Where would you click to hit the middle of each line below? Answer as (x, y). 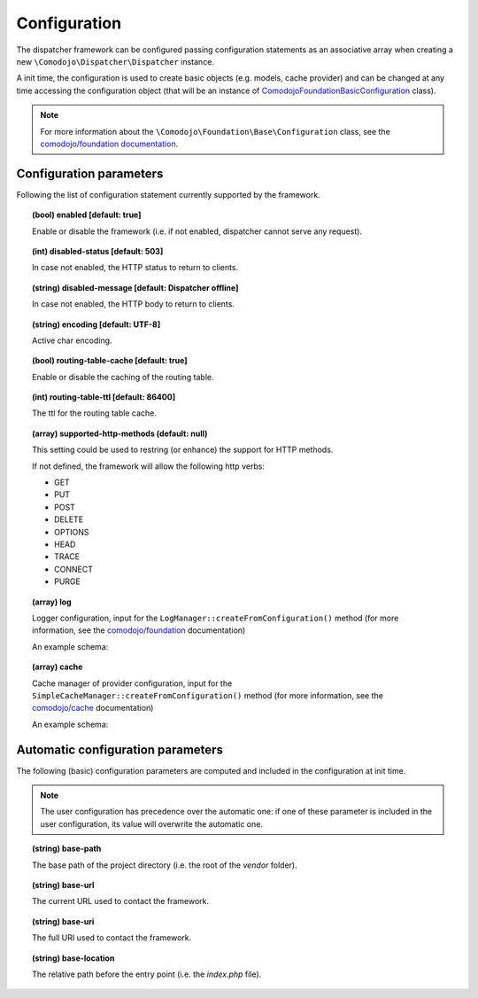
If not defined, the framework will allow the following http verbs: (149, 466)
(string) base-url (63, 885)
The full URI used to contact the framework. (112, 938)
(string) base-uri (63, 921)
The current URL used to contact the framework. (121, 901)
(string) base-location (73, 958)
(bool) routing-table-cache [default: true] (110, 361)
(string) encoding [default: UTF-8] (96, 324)
